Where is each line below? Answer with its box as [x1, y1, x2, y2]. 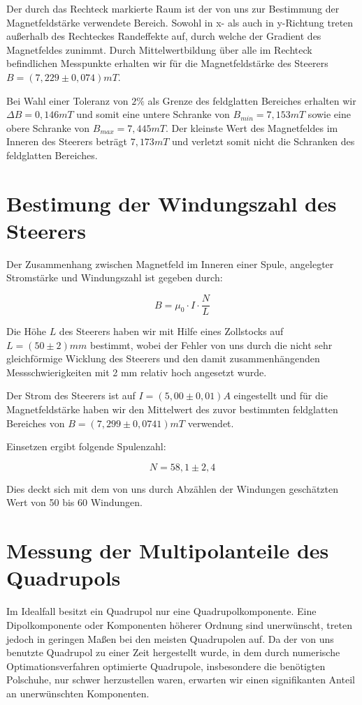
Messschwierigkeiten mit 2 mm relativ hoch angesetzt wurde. [6, 364, 267, 379]
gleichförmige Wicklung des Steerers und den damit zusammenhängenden [6, 351, 320, 366]
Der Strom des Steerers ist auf [6, 388, 136, 403]
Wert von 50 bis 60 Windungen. [6, 495, 143, 510]
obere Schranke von [6, 120, 90, 135]
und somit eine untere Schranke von [76, 107, 230, 121]
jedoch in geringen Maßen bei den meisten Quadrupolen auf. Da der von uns [6, 631, 334, 646]
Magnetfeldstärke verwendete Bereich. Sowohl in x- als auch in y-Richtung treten [6, 15, 354, 29]
